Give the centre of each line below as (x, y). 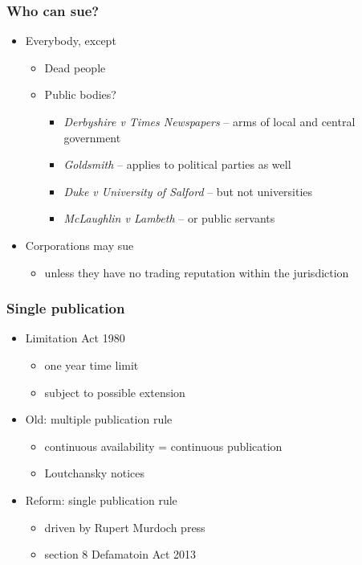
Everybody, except (71, 41)
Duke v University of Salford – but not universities (188, 191)
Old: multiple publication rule (99, 419)
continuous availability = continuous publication (163, 446)
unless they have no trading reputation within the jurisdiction (197, 272)
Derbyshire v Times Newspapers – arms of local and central (209, 121)
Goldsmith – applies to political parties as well (177, 164)
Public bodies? (80, 94)
